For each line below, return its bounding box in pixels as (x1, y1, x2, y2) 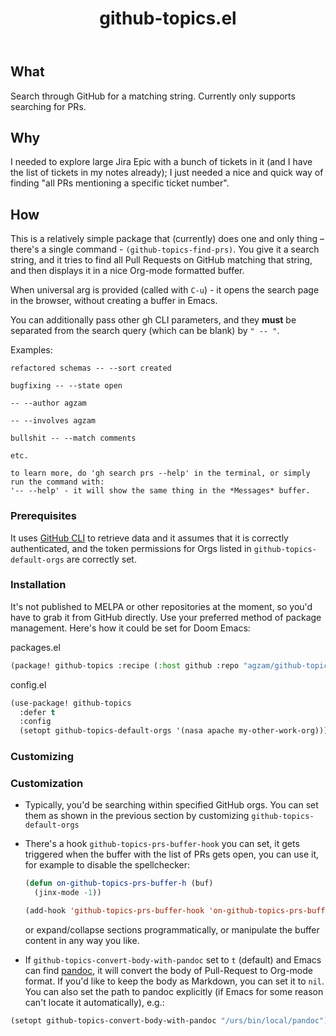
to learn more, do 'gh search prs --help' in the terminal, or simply (10, 468, 311, 479)
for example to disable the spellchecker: (24, 859, 191, 871)
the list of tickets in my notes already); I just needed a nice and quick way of (10, 167, 324, 179)
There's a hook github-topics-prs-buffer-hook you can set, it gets (24, 838, 300, 850)
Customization (10, 777, 84, 791)
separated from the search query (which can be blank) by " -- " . (10, 325, 280, 337)
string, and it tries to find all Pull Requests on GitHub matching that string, (10, 254, 313, 266)
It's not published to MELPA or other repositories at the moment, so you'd (10, 600, 313, 612)
